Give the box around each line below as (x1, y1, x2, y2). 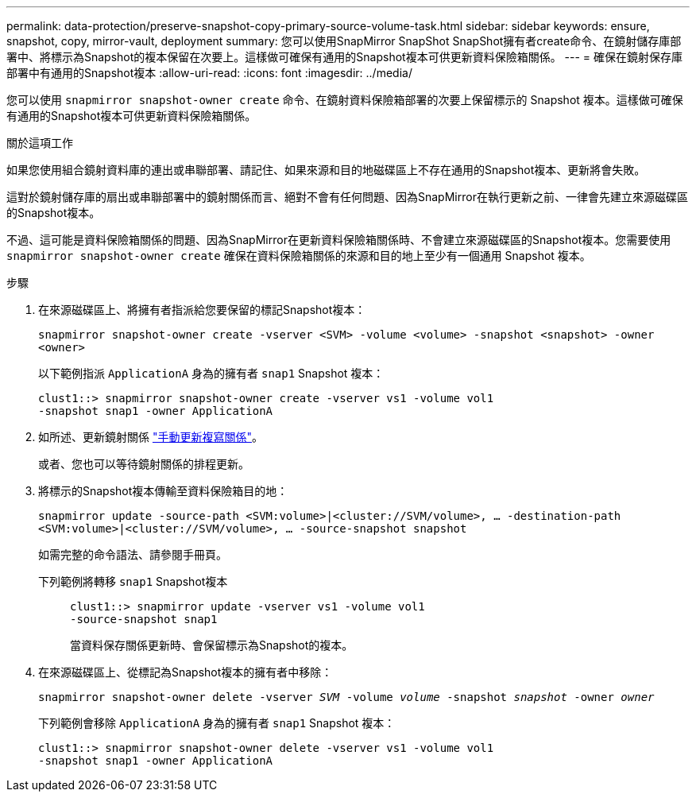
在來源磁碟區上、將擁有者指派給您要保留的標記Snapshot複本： (38, 303, 366, 316)
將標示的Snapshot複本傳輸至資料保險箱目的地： (38, 484, 288, 498)
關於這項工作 (6, 136, 73, 149)
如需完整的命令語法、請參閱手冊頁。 (38, 548, 227, 561)
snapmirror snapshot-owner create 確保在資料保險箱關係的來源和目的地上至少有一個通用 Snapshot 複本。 (6, 249, 591, 262)
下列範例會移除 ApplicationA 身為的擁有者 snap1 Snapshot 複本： (38, 716, 396, 730)
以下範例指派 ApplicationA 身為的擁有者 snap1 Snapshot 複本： (38, 366, 385, 380)
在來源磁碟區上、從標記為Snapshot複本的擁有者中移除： (38, 665, 333, 679)
